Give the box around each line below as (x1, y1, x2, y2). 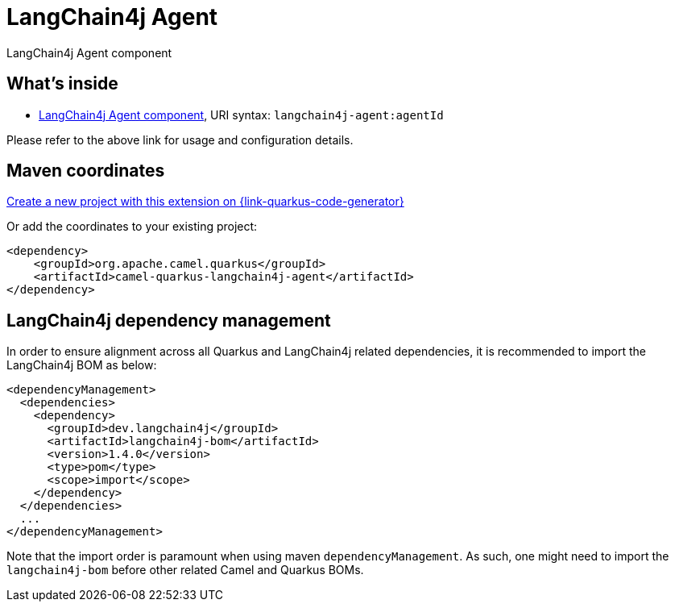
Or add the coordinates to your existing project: (6, 219, 258, 234)
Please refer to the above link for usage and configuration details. (6, 132, 354, 147)
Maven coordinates (6, 160, 165, 181)
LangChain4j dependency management (6, 310, 331, 331)
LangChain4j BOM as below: (6, 358, 157, 373)
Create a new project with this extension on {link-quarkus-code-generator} (6, 194, 404, 209)
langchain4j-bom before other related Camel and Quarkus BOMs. (6, 563, 364, 577)
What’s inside (6, 73, 118, 94)
